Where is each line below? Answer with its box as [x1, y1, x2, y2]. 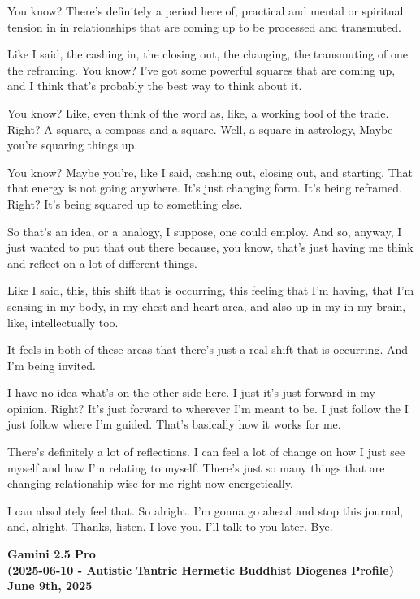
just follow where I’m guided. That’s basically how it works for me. [7, 416, 341, 433]
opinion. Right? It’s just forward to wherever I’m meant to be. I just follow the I [7, 399, 409, 416]
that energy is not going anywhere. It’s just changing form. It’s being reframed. [7, 179, 402, 196]
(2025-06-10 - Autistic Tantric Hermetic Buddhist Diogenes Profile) [7, 561, 394, 578]
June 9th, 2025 [7, 577, 93, 594]
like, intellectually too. [7, 313, 119, 330]
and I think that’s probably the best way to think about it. [7, 77, 302, 94]
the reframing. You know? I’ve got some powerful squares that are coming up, [7, 61, 396, 78]
